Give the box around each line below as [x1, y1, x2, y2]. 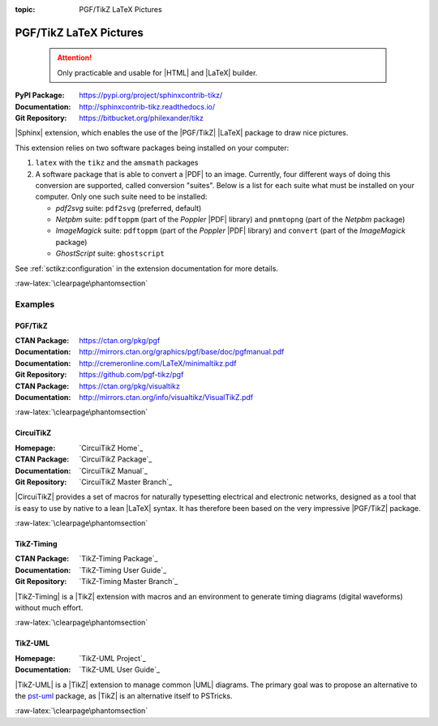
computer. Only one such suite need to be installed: [35, 191, 208, 202]
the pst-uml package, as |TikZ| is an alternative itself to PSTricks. [15, 690, 233, 701]
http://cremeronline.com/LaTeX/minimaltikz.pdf [79, 358, 237, 368]
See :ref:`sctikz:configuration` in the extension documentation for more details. [15, 264, 279, 273]
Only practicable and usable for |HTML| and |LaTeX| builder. [57, 67, 258, 77]
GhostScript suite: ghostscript [55, 248, 165, 259]
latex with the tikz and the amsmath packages [35, 158, 199, 168]
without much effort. [15, 603, 84, 612]
